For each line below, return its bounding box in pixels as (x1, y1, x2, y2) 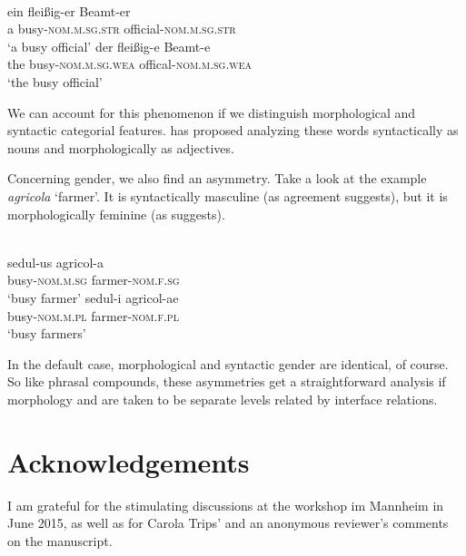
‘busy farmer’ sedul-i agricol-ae (7, 288, 179, 307)
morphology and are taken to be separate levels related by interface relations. (7, 389, 438, 408)
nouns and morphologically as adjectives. (7, 138, 234, 157)
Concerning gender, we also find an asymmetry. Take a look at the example (7, 169, 427, 188)
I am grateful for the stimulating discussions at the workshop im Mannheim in (7, 495, 444, 514)
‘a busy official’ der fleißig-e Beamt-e (7, 36, 211, 55)
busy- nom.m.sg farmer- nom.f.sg (7, 270, 180, 289)
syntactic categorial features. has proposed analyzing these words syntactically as (7, 121, 459, 140)
